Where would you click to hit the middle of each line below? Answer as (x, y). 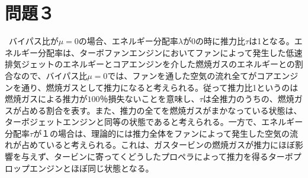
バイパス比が (33, 41)
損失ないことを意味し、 (154, 99)
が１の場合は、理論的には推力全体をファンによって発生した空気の (162, 133)
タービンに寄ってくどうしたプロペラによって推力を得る (161, 156)
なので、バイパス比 (50, 75)
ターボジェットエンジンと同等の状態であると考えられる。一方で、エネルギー (154, 122)
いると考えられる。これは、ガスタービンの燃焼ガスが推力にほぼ (170, 145)
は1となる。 (272, 41)
